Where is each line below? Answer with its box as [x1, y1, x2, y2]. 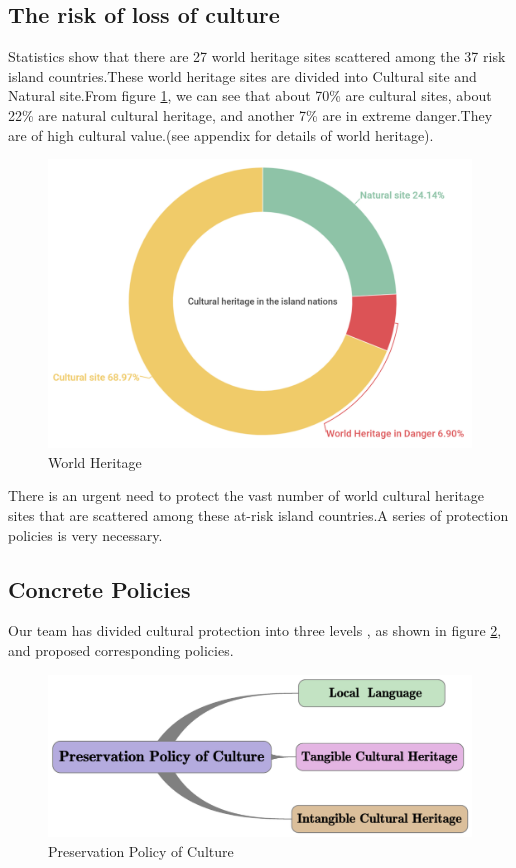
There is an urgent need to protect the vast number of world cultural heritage [8, 485, 485, 506]
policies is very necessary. [8, 524, 163, 545]
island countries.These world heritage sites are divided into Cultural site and [8, 65, 477, 86]
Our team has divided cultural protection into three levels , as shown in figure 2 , [8, 620, 502, 641]
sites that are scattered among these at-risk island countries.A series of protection [8, 504, 509, 525]
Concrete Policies [8, 573, 191, 604]
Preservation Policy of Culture [48, 840, 234, 861]
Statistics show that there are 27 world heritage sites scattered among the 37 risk [8, 46, 506, 67]
